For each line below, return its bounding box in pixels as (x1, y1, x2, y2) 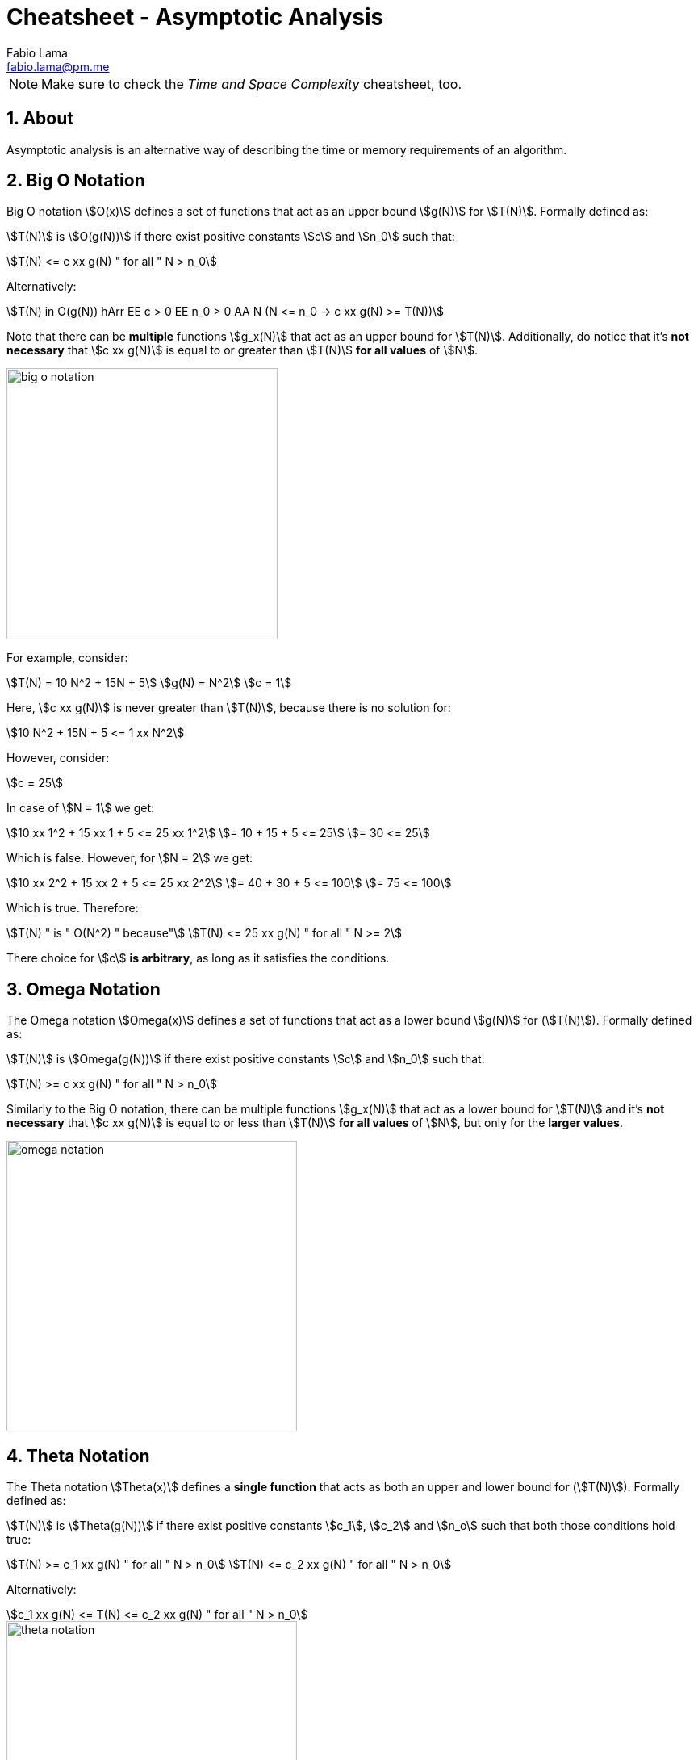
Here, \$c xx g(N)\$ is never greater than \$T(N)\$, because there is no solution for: (6, 701, 451, 715)
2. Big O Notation (6, 170, 145, 191)
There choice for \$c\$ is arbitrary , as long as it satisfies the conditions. (6, 951, 390, 966)
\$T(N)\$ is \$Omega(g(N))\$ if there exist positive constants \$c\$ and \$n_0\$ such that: (6, 1052, 485, 1066)
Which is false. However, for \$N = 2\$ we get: (6, 851, 253, 865)
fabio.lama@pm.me (6, 59, 110, 73)
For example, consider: (6, 651, 128, 665)
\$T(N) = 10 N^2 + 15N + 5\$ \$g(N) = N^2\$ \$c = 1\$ (6, 676, 292, 690)
